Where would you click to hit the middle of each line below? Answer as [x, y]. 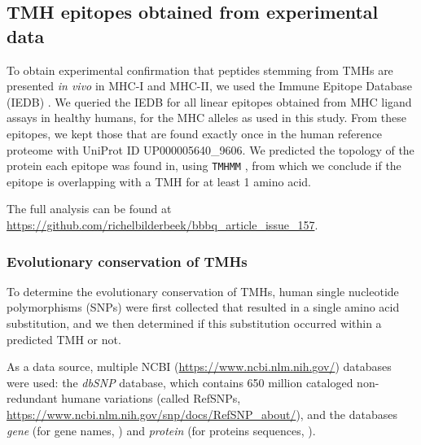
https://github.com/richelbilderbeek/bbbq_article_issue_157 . [162, 225]
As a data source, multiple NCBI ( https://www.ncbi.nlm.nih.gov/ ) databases [199, 366]
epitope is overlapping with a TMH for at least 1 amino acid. [159, 181]
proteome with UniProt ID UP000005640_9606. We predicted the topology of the [210, 149]
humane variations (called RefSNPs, [151, 398]
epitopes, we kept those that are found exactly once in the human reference [195, 133]
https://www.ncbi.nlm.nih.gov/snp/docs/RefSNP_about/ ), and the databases [202, 414]
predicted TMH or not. [64, 339]
